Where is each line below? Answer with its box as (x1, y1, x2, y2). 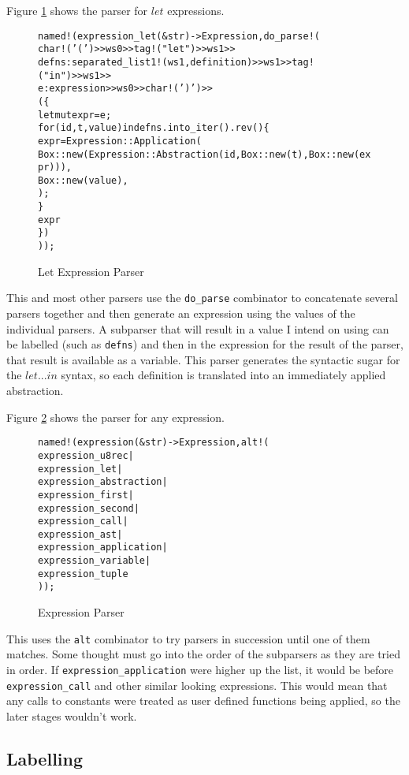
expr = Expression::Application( (38, 135, 202, 147)
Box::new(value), (38, 174, 128, 186)
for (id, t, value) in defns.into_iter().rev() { (38, 122, 270, 134)
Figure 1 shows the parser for (6, 2, 148, 18)
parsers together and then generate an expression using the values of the (6, 305, 355, 321)
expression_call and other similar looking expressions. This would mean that (6, 676, 388, 693)
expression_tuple (38, 568, 128, 579)
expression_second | (38, 502, 139, 514)
